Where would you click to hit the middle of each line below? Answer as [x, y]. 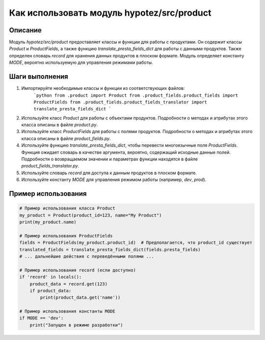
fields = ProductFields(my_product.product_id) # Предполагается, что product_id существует [136, 243]
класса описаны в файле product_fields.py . [66, 138]
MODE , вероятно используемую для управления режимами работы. [81, 63]
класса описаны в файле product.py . [60, 125]
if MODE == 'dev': [41, 318]
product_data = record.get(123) [69, 284]
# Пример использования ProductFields [66, 236]
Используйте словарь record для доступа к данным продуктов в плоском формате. [109, 173]
